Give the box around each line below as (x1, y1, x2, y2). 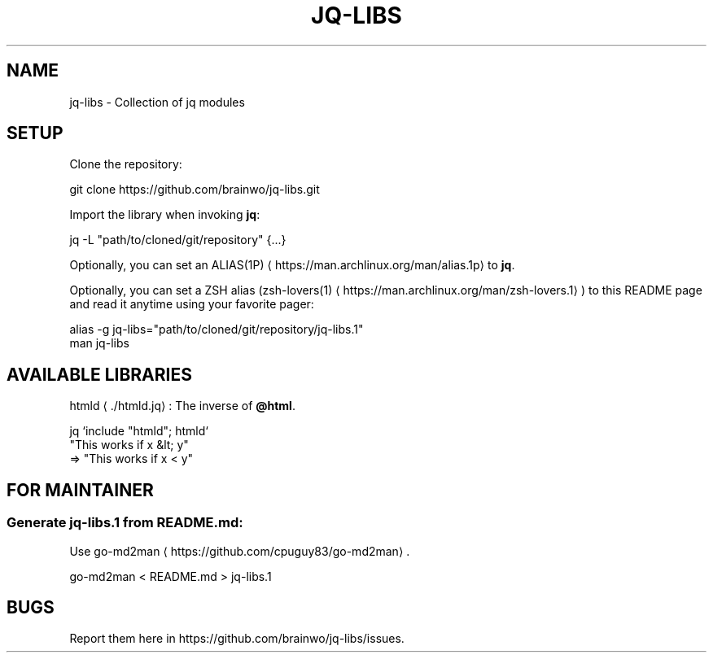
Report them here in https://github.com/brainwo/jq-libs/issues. (69, 631, 405, 646)
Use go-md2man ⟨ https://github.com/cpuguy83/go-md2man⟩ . (69, 543, 410, 558)
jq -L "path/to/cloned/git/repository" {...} (69, 233, 287, 247)
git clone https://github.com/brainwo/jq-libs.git (69, 182, 320, 197)
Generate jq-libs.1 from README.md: (7, 514, 243, 531)
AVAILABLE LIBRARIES (7, 364, 192, 385)
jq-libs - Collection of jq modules (69, 94, 245, 109)
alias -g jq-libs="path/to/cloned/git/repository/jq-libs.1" (69, 322, 364, 337)
